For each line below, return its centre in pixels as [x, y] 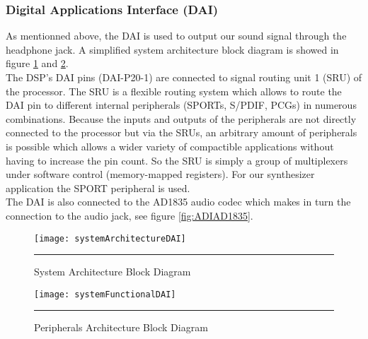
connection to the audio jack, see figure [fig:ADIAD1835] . [130, 215]
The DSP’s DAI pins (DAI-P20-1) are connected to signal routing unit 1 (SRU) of [184, 77]
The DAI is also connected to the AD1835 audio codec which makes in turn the [178, 202]
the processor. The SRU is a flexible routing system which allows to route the [174, 91]
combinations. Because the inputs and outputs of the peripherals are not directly [181, 118]
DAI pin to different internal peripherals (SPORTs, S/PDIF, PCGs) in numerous [181, 105]
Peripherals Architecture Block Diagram [121, 327]
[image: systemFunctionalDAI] [105, 294]
